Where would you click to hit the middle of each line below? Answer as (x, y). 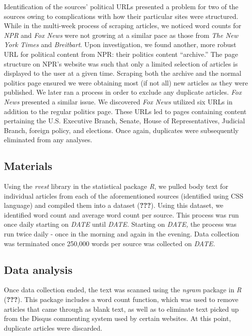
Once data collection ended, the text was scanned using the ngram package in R (123, 290)
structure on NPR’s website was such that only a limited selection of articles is (121, 63)
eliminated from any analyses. (48, 140)
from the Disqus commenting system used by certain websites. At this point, (118, 318)
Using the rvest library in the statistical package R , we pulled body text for (116, 186)
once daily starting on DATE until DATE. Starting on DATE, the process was (120, 224)
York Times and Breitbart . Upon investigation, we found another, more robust (120, 44)
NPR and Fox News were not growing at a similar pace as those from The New (121, 35)
